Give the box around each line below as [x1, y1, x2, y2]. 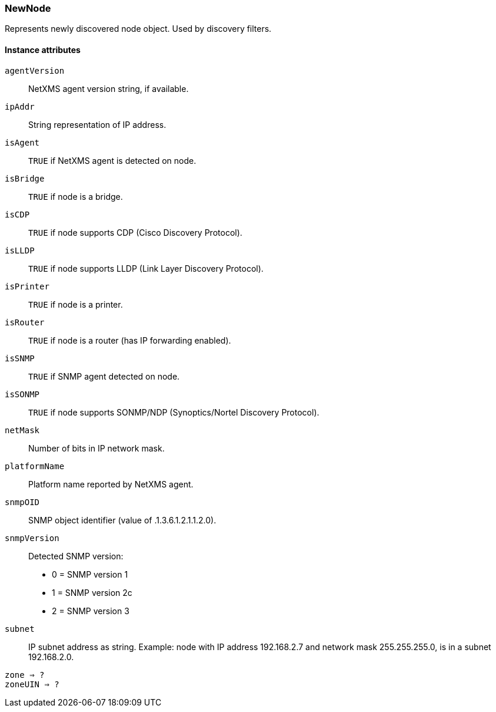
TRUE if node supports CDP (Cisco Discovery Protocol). [28, 227, 242, 238]
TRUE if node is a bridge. [28, 191, 123, 202]
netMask [5, 425, 40, 435]
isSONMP [5, 389, 40, 399]
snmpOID [5, 497, 40, 507]
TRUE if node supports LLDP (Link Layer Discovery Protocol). [28, 263, 264, 273]
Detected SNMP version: [28, 551, 124, 561]
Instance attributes [5, 44, 81, 55]
